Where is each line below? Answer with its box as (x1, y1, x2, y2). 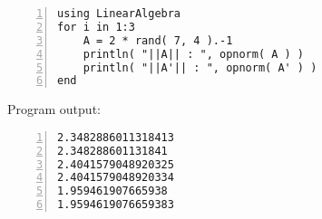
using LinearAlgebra (57, 7, 181, 20)
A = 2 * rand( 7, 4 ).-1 (83, 33, 233, 47)
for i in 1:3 (57, 20, 135, 33)
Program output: (7, 100, 101, 119)
